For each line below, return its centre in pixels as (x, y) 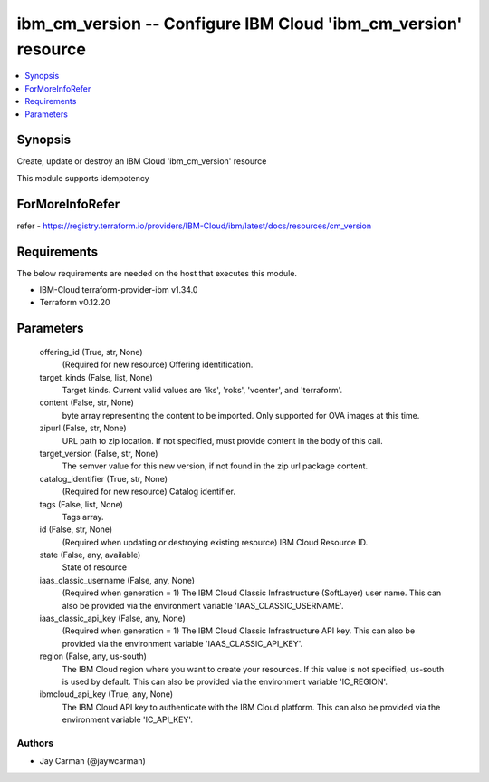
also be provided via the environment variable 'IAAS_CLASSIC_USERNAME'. (203, 605)
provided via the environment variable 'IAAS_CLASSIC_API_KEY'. (182, 643)
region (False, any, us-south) (93, 656)
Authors (35, 743)
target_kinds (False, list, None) (96, 377)
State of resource (95, 567)
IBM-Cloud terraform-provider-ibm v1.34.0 (119, 290)
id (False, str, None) (76, 529)
